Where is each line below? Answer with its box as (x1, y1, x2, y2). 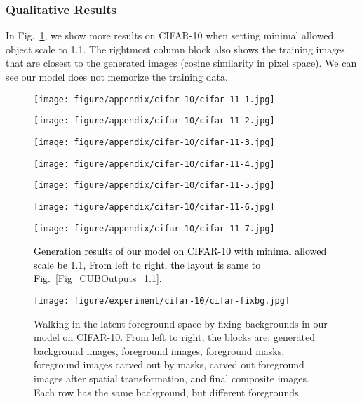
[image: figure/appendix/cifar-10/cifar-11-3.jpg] (34, 137, 275, 147)
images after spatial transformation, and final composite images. (34, 371, 309, 385)
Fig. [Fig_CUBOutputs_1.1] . (34, 271, 162, 285)
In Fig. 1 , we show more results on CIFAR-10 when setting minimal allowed (6, 28, 334, 43)
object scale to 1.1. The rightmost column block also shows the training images (6, 41, 345, 56)
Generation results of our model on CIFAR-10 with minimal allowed (34, 243, 327, 258)
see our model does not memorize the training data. (6, 69, 228, 83)
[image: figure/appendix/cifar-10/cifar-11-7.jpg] (34, 223, 275, 234)
